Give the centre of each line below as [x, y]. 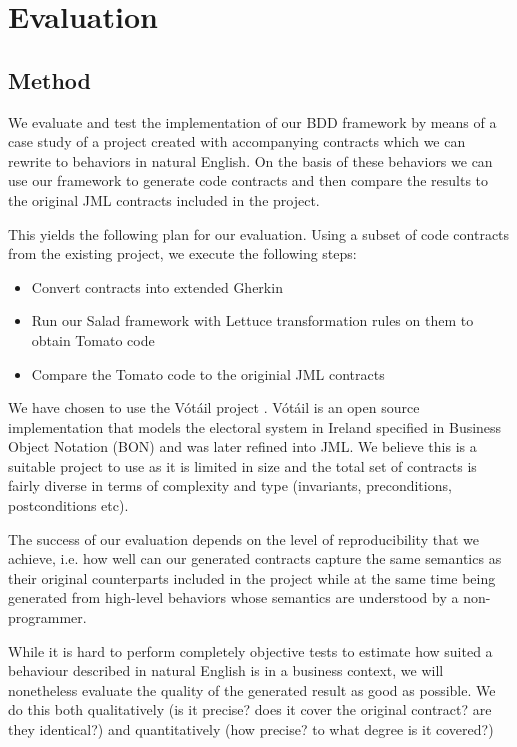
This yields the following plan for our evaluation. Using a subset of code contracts [259, 233]
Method [49, 79]
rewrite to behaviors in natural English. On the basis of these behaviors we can [250, 160]
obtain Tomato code [93, 339]
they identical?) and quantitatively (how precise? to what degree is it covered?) [251, 729]
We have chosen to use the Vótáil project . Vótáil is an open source [214, 407]
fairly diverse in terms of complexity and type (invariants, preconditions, [230, 485]
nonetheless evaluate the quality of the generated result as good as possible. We [252, 689]
